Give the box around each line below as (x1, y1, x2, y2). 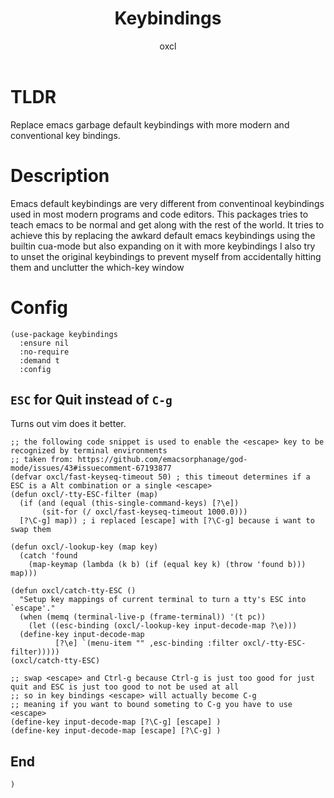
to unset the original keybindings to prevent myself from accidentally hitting (10, 250, 322, 262)
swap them (10, 525, 52, 535)
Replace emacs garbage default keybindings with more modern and (10, 118, 290, 131)
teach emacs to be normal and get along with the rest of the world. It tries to (10, 218, 325, 231)
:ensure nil (19, 338, 70, 348)
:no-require (19, 347, 70, 357)
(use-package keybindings (10, 329, 118, 339)
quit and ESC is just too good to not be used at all (10, 682, 240, 692)
